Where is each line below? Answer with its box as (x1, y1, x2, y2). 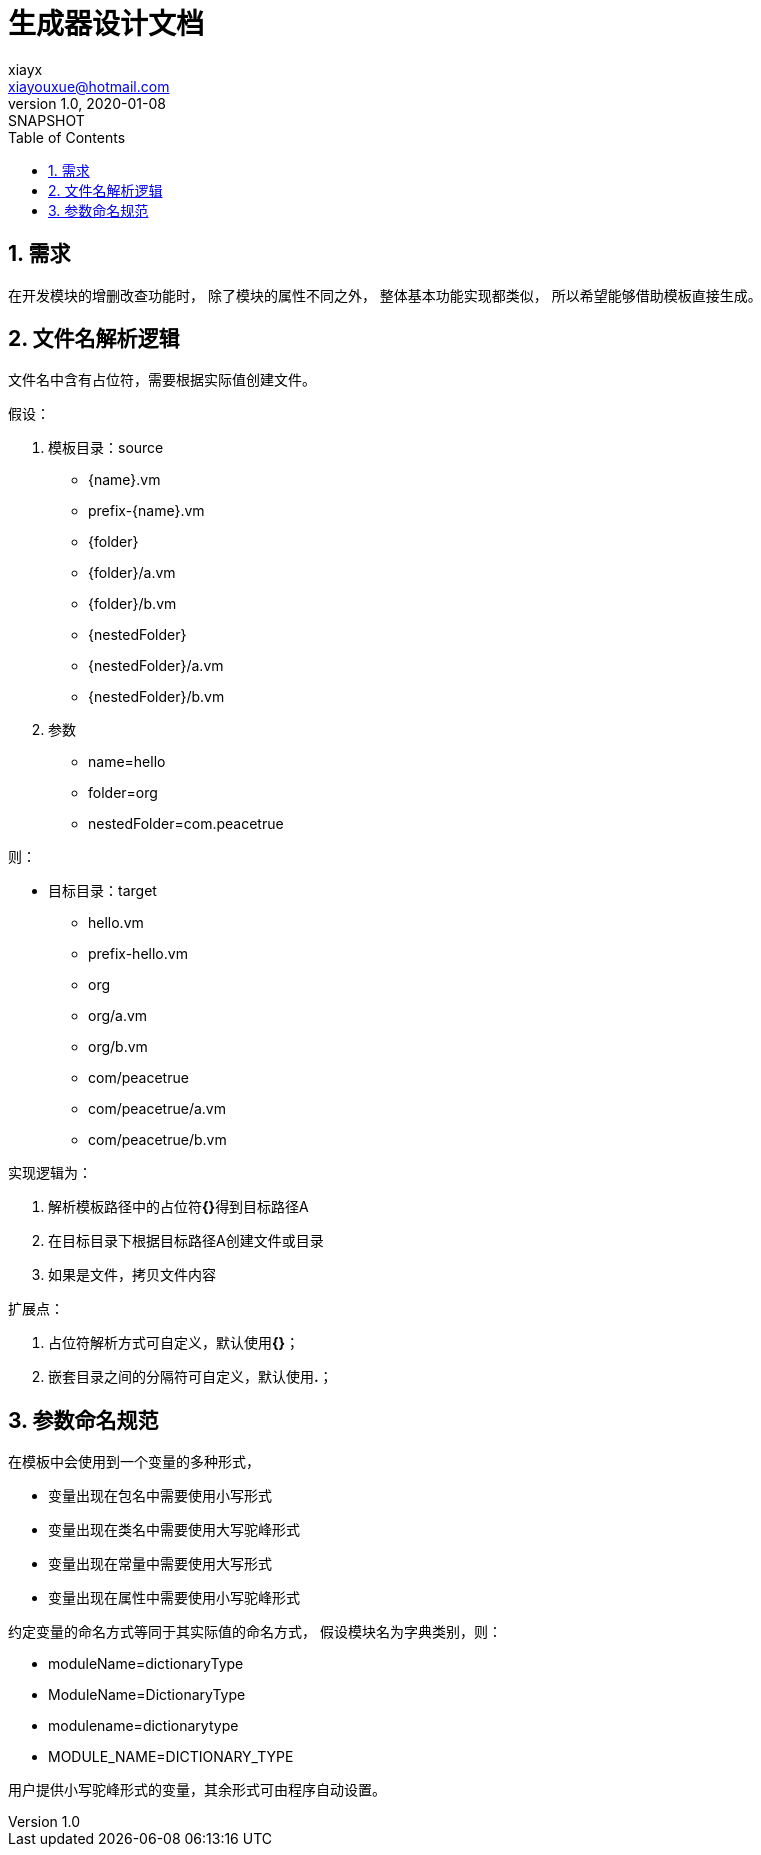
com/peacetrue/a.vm (88, 1100, 226, 1118)
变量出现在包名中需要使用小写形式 (48, 1487, 272, 1505)
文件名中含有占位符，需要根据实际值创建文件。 (8, 371, 316, 389)
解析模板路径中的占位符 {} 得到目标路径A (48, 1198, 309, 1216)
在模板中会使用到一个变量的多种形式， (8, 1453, 260, 1471)
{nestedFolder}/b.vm (88, 688, 225, 706)
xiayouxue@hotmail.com (8, 77, 170, 95)
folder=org (88, 784, 158, 802)
